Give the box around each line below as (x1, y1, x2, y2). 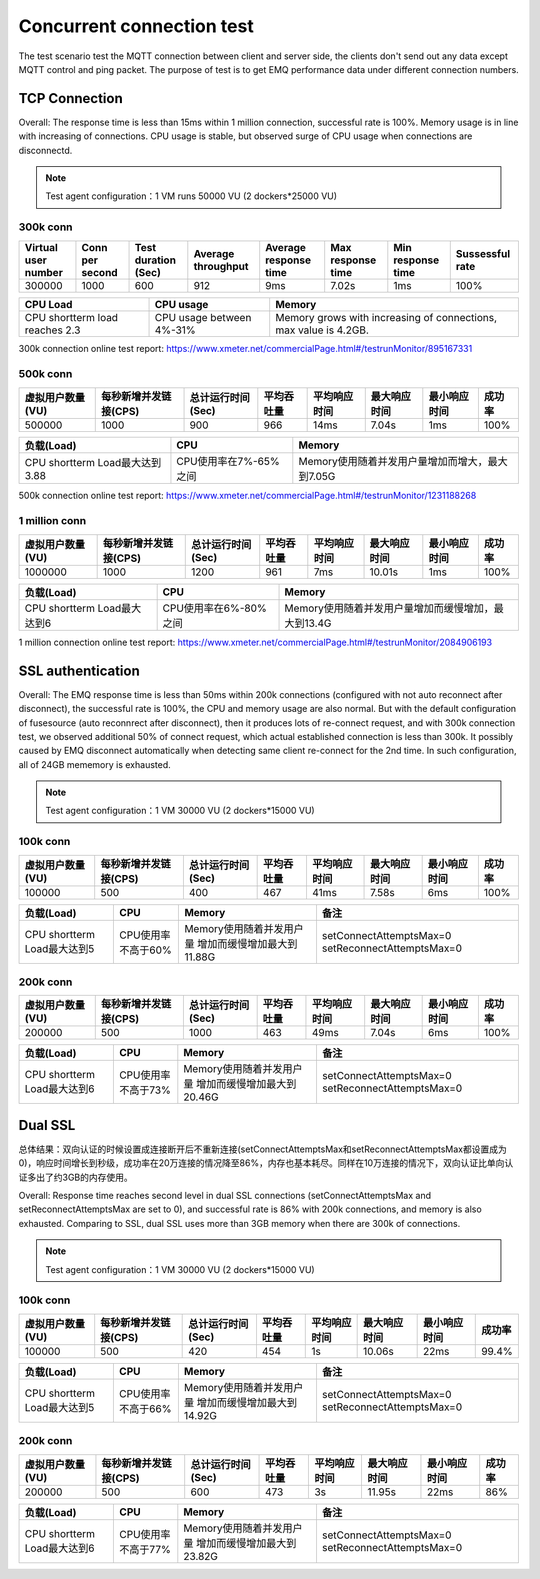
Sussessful (455, 246, 510, 260)
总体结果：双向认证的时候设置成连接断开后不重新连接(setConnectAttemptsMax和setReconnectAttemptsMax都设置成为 (18, 1143, 507, 1155)
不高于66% (118, 1401, 172, 1415)
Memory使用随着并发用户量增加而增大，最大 (298, 454, 509, 468)
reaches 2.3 (24, 323, 81, 337)
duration (134, 253, 177, 267)
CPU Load (24, 297, 73, 311)
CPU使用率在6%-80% (162, 601, 267, 615)
